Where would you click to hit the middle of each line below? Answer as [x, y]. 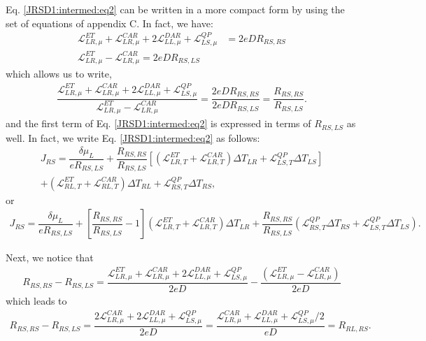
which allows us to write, [59, 74]
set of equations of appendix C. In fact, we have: [109, 23]
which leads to [36, 301]
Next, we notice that [50, 257]
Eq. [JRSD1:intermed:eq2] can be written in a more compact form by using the [175, 9]
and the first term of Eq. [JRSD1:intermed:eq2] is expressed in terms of [158, 123]
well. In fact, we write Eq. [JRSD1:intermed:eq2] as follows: [133, 137]
